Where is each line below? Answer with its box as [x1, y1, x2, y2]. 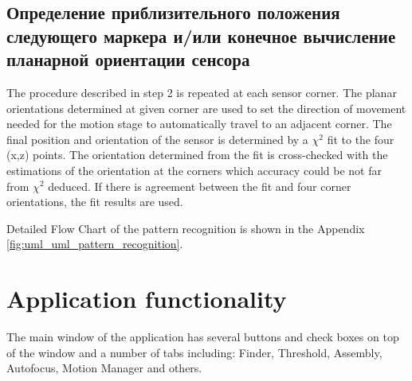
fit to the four [327, 130, 394, 147]
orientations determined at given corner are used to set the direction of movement [6, 99, 406, 116]
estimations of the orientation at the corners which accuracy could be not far [6, 161, 382, 178]
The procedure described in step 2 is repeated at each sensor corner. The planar [6, 84, 397, 100]
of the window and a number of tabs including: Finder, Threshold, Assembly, [6, 344, 383, 360]
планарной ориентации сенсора [6, 47, 250, 72]
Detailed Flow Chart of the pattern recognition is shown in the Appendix [6, 220, 365, 236]
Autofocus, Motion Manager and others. [6, 360, 202, 376]
